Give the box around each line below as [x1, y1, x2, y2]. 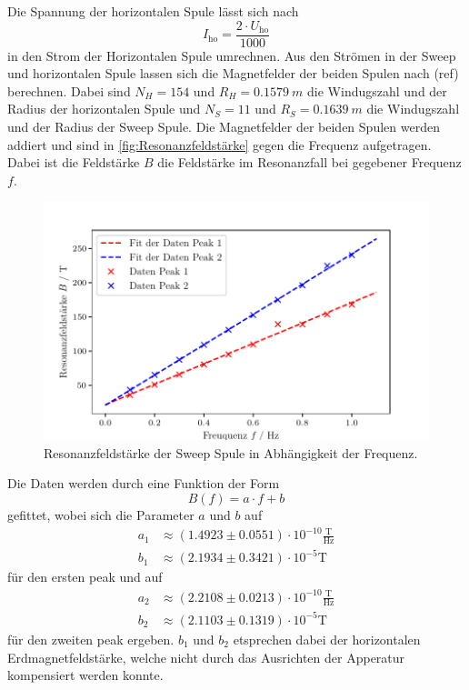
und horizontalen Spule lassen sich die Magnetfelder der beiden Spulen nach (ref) [7, 64, 459, 83]
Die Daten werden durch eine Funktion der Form [7, 474, 280, 493]
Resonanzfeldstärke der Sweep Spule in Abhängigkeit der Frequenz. [44, 443, 418, 462]
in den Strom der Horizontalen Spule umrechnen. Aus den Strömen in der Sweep [7, 45, 456, 65]
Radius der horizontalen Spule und [7, 99, 201, 118]
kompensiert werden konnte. [7, 665, 164, 685]
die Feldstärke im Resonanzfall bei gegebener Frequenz [157, 153, 462, 172]
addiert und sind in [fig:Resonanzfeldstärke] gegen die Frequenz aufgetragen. [7, 135, 432, 154]
